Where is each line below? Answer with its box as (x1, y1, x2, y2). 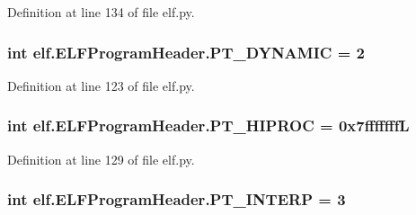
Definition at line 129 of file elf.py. (7, 149, 195, 168)
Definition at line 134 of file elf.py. (7, 3, 195, 21)
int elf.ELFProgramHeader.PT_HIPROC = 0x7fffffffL (7, 114, 410, 137)
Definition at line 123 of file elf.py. (7, 76, 195, 94)
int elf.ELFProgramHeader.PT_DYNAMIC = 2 (7, 40, 365, 63)
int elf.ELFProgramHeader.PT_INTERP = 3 (7, 188, 346, 211)
